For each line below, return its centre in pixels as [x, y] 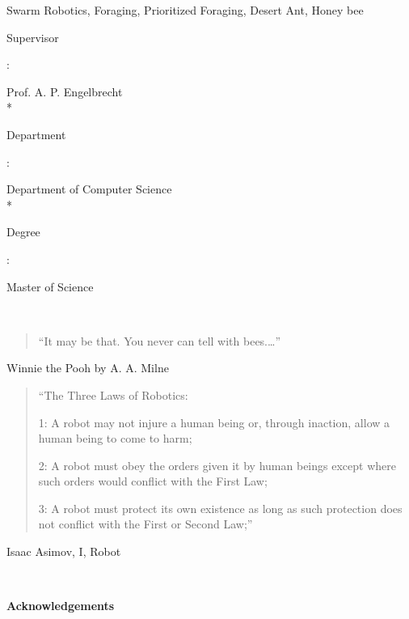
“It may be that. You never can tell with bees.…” [159, 340]
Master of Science [50, 286]
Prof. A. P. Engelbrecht [65, 91]
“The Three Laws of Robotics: [113, 394]
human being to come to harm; [115, 438]
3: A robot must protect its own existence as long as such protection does [220, 508]
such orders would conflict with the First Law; [153, 481]
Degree [23, 232]
